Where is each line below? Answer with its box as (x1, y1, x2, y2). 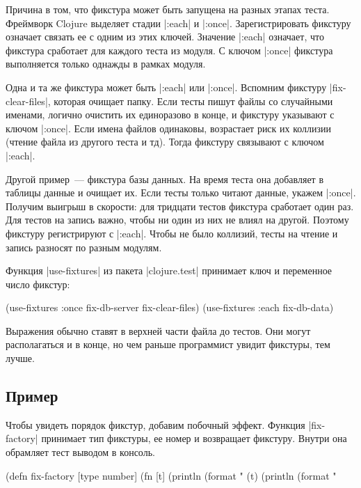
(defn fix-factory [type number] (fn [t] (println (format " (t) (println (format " (6, 468, 337, 482)
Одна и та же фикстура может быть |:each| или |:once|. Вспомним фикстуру (6, 79, 327, 94)
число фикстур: (6, 276, 70, 291)
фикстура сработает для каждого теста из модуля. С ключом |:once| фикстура (6, 42, 333, 57)
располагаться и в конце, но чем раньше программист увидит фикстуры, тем (6, 337, 330, 352)
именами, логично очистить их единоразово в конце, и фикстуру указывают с (6, 107, 335, 122)
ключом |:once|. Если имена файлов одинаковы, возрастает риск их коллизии (6, 120, 332, 135)
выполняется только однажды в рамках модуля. (6, 56, 206, 71)
